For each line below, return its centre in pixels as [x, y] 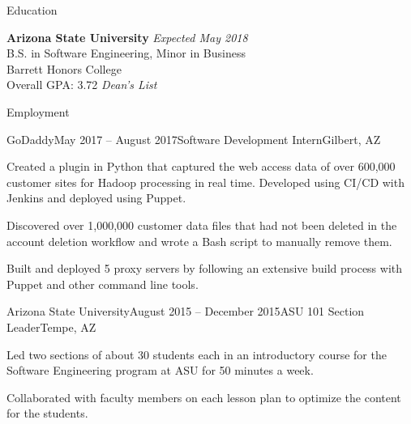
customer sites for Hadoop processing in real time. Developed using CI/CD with [205, 182]
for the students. [47, 413]
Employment [38, 111]
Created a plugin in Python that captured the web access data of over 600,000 [201, 166]
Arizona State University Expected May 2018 [127, 37]
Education [32, 10]
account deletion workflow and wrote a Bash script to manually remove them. [199, 241]
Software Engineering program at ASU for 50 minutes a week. [160, 370]
